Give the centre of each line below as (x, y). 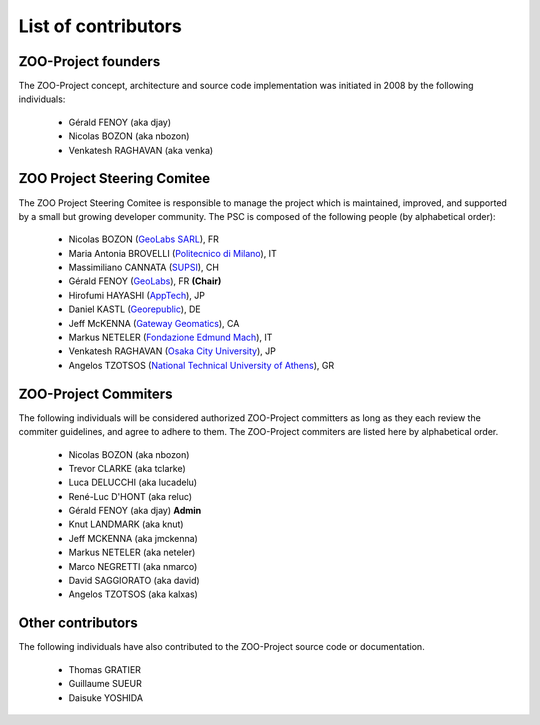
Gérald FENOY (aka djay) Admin (135, 511)
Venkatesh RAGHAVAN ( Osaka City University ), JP (172, 351)
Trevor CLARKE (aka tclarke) (127, 468)
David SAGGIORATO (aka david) (134, 581)
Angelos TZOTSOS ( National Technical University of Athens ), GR (201, 365)
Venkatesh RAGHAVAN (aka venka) (141, 150)
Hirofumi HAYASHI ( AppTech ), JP (136, 295)
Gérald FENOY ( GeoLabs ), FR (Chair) (145, 281)
